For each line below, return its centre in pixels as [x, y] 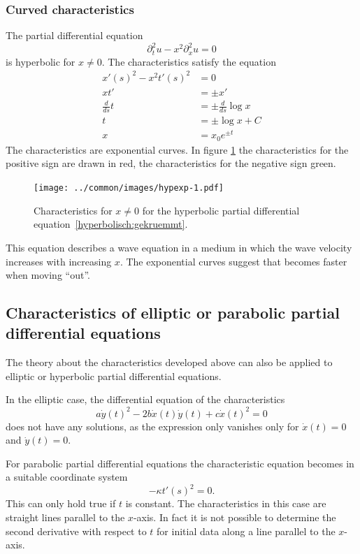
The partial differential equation [74, 35]
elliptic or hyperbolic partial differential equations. [114, 376]
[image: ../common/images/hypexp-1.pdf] [129, 188]
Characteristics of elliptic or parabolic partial [173, 313]
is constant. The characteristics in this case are [226, 503]
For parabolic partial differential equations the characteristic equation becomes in [180, 463]
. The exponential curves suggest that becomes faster [233, 261]
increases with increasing [59, 261]
